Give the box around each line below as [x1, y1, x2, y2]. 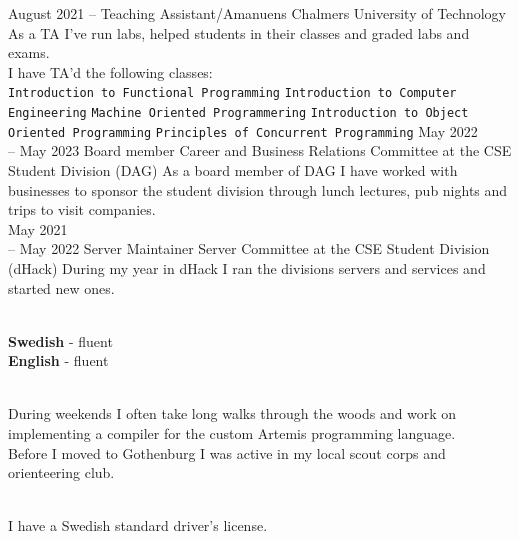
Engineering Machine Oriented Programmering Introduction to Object [8, 106, 469, 121]
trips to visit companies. [8, 199, 156, 220]
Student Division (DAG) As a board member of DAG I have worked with [8, 159, 458, 180]
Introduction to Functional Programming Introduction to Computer [8, 86, 457, 101]
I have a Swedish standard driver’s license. [8, 515, 268, 536]
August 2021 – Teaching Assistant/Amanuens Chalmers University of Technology [8, 3, 506, 23]
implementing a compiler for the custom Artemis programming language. [8, 423, 456, 444]
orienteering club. [8, 462, 115, 483]
